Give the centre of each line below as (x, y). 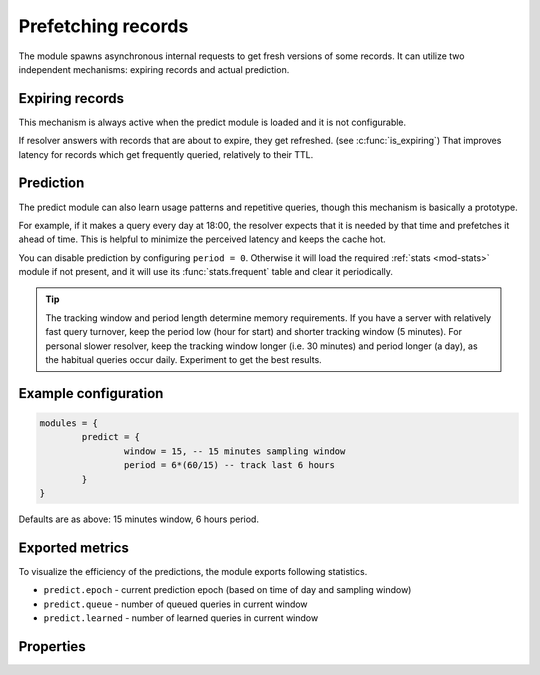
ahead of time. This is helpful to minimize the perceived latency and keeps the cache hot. (202, 239)
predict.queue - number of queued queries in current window (176, 604)
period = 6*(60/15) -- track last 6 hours (229, 465)
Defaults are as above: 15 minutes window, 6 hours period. (139, 519)
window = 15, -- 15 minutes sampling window (234, 451)
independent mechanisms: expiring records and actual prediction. (154, 69)
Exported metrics (74, 547)
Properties (52, 646)
